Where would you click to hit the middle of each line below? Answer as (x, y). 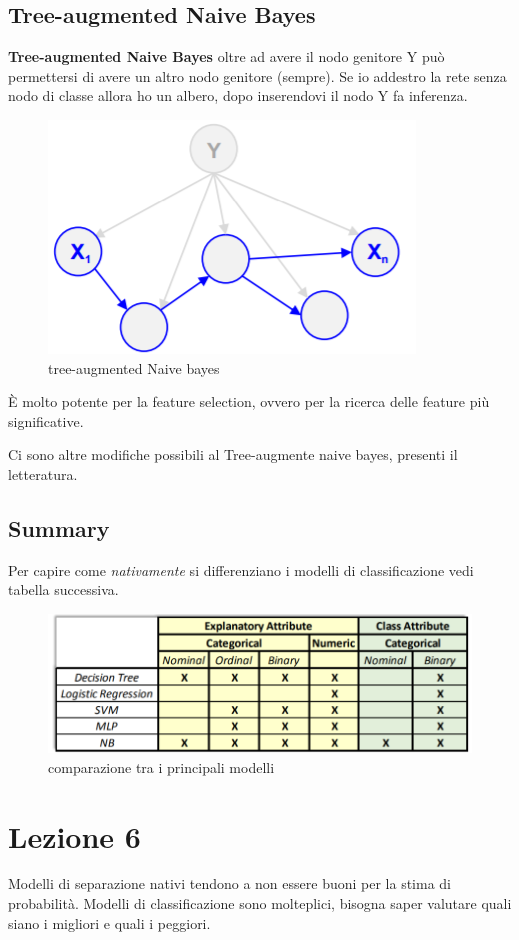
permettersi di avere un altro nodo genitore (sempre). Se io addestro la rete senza (257, 75)
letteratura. (43, 473)
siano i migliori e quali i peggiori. (109, 922)
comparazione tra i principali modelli (161, 766)
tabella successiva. (63, 589)
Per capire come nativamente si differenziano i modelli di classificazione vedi (241, 569)
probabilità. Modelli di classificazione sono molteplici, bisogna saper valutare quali (260, 903)
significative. (46, 420)
